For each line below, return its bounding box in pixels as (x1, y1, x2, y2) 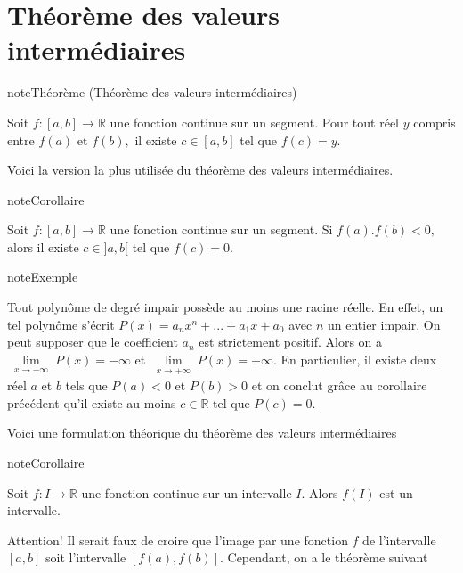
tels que (65, 376, 108, 395)
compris (413, 112, 456, 131)
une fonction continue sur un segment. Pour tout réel (110, 112, 399, 131)
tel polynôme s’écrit (7, 315, 115, 333)
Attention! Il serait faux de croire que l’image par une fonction (7, 530, 348, 549)
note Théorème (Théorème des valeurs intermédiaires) (7, 83, 297, 102)
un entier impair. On (327, 315, 441, 333)
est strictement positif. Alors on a (199, 332, 383, 351)
